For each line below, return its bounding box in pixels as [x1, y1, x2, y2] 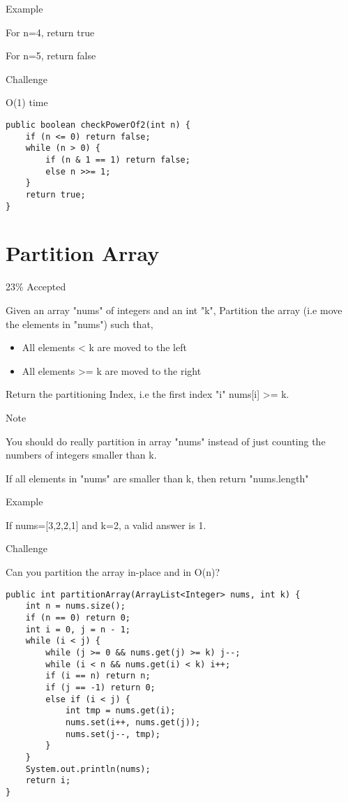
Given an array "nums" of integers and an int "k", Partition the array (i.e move [6, 302, 342, 317]
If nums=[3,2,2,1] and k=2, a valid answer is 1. [6, 517, 206, 532]
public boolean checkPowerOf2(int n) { [6, 119, 190, 130]
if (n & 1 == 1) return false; [45, 154, 190, 165]
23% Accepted [6, 279, 66, 294]
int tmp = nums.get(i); [65, 706, 176, 716]
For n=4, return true [6, 24, 95, 39]
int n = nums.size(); [25, 601, 126, 611]
